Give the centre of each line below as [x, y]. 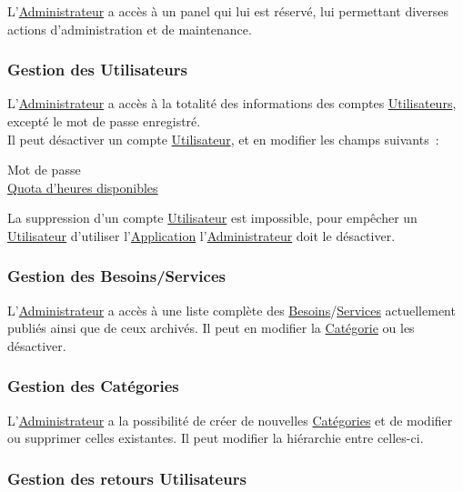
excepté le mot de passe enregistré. [104, 121]
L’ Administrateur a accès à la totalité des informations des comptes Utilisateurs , [232, 103]
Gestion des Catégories [93, 386]
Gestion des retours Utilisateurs [127, 478]
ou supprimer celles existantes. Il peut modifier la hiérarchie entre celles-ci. [216, 438]
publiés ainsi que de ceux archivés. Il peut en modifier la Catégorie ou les [211, 328]
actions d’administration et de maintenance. [130, 29]
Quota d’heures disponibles [83, 187]
